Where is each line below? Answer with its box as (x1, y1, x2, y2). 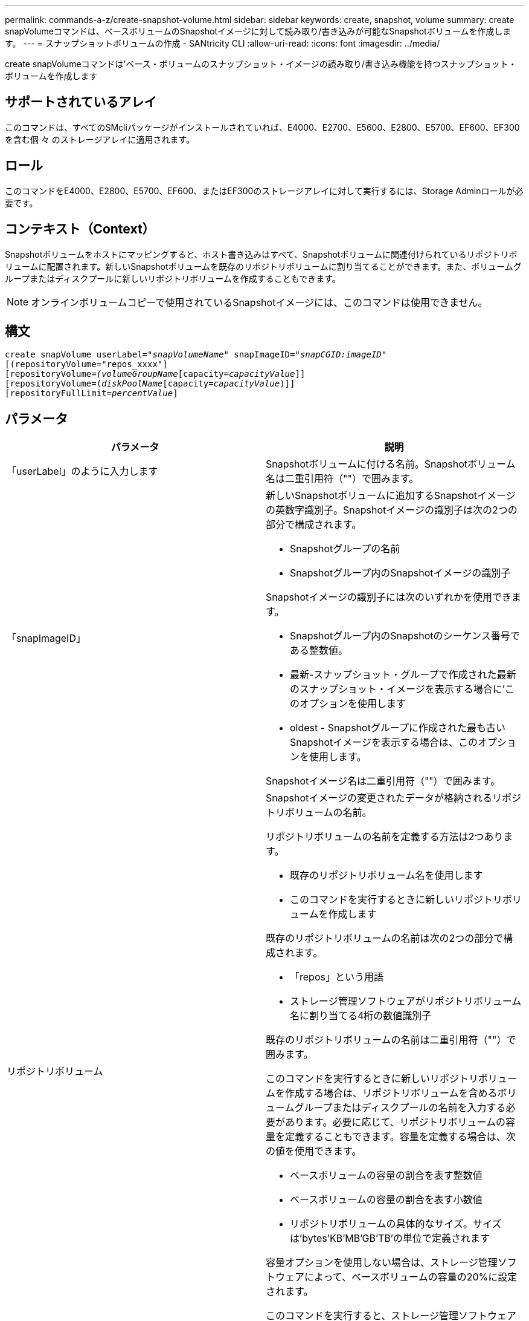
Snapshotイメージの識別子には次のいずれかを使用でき (266, 591, 511, 604)
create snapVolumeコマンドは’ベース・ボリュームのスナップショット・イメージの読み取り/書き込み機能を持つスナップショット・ (5, 59, 517, 69)
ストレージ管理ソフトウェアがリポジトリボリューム (290, 995, 522, 1008)
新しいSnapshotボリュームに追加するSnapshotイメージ (266, 489, 516, 502)
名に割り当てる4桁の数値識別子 (290, 1010, 432, 1022)
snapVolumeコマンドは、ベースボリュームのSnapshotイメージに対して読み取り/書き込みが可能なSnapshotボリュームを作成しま (5, 26, 511, 36)
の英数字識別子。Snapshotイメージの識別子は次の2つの (266, 504, 518, 517)
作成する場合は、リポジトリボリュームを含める (285, 1087, 498, 1100)
